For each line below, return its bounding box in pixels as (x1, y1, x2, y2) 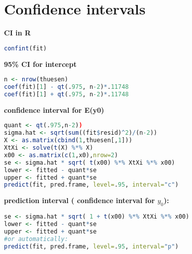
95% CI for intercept (4, 58, 77, 69)
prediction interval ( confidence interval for (4, 195, 155, 206)
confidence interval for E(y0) (4, 104, 104, 115)
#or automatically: (4, 235, 68, 243)
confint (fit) (4, 44, 47, 52)
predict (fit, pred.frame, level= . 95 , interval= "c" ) (4, 181, 179, 189)
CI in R (4, 27, 31, 38)
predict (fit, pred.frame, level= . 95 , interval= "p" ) (4, 243, 179, 250)
